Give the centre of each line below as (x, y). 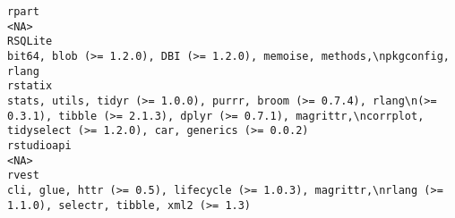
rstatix (30, 86)
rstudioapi (39, 145)
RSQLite (30, 42)
